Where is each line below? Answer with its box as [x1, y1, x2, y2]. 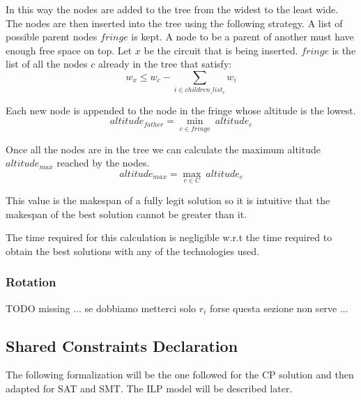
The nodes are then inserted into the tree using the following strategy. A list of [6, 15, 343, 30]
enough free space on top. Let [6, 43, 132, 57]
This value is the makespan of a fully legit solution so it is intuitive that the [6, 192, 330, 207]
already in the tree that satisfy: [98, 56, 232, 71]
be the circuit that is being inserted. [144, 43, 298, 57]
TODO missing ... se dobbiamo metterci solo [6, 300, 197, 315]
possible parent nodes [6, 29, 98, 44]
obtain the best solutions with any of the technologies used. [6, 243, 259, 258]
